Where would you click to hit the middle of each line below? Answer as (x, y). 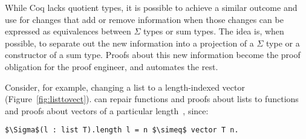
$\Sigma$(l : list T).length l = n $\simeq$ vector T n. (122, 130)
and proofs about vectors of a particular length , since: (107, 110)
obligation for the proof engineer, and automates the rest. (112, 66)
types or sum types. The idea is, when (213, 31)
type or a (283, 43)
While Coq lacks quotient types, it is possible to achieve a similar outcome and (151, 7)
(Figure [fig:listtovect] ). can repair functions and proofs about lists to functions (152, 99)
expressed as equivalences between (68, 31)
